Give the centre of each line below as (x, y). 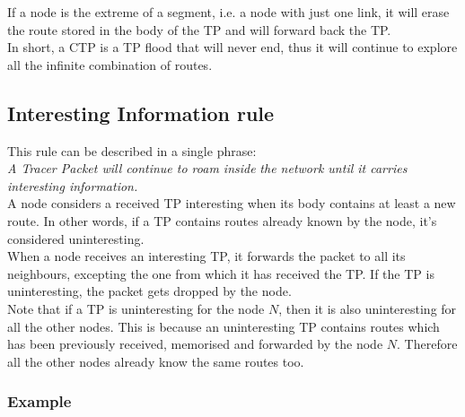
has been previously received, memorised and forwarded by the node (195, 344)
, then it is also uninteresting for (368, 308)
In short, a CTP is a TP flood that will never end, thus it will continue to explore (232, 47)
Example (39, 401)
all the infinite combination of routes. (110, 64)
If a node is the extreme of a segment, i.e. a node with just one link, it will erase (228, 12)
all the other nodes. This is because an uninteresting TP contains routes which (224, 326)
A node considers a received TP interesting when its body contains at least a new (232, 203)
